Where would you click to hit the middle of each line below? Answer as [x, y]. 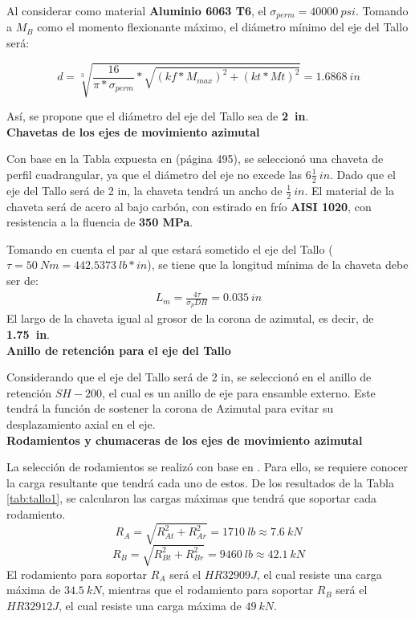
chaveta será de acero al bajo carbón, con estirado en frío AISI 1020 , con [189, 206]
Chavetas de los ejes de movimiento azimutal [133, 131]
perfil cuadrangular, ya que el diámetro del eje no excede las [155, 174]
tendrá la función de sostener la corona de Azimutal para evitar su [170, 408]
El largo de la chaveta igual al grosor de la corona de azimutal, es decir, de [190, 318]
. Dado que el [363, 174]
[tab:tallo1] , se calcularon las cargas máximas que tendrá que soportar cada [192, 498]
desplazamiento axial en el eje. [81, 424]
